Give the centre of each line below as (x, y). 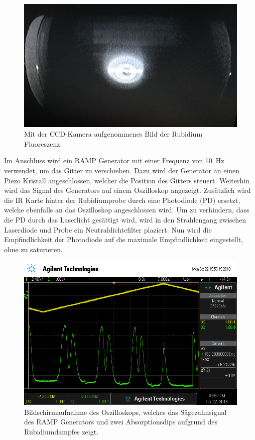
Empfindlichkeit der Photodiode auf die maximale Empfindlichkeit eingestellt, (123, 239)
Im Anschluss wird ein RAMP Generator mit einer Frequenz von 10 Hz (114, 160)
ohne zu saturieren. (33, 249)
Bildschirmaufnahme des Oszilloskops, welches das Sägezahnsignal (125, 412)
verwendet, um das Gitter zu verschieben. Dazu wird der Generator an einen (122, 171)
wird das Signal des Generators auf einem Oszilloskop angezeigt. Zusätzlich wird (127, 190)
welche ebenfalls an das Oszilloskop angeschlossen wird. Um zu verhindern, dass (127, 210)
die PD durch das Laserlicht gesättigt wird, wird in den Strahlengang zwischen (125, 220)
